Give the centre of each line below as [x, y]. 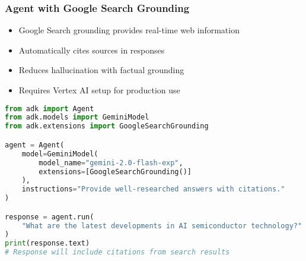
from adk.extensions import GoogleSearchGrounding [107, 126]
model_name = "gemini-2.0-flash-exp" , [111, 163]
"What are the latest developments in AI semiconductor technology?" [162, 226]
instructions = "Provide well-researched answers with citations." [153, 189]
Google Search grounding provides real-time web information [129, 30]
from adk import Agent [50, 109]
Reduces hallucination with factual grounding [101, 70]
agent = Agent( [35, 145]
